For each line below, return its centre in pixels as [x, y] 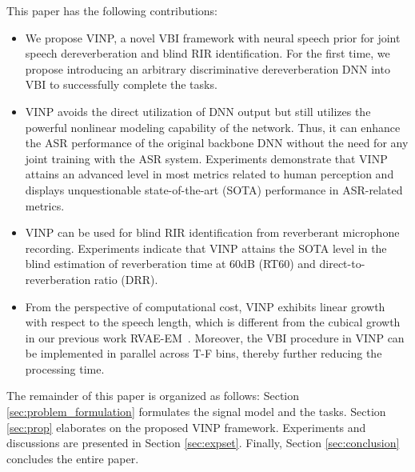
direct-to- [342, 264]
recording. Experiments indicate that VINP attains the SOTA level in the [206, 248]
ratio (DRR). [126, 279]
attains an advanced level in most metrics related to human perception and [209, 174]
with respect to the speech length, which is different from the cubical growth [213, 322]
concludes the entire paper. [73, 458]
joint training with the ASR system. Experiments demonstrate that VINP [206, 158]
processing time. [65, 368]
